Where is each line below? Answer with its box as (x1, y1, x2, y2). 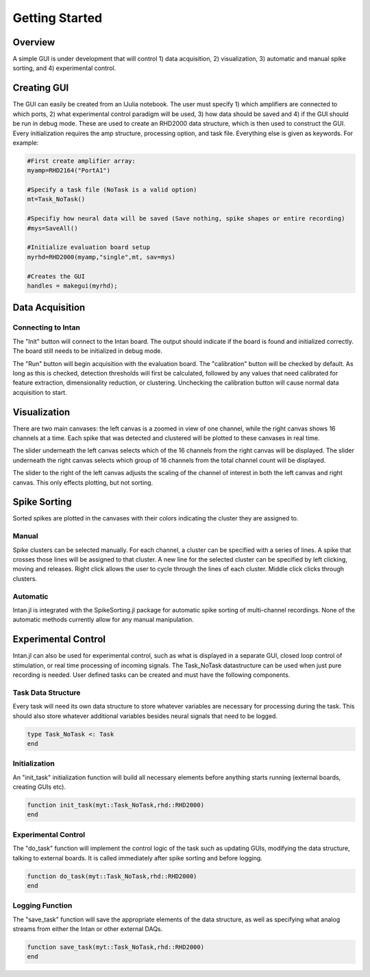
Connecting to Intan (12, 323, 80, 332)
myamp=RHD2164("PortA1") (27, 167, 111, 174)
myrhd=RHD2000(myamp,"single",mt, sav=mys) (27, 253, 176, 261)
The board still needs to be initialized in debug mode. (12, 347, 162, 355)
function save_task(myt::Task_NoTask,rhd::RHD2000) (27, 943, 205, 951)
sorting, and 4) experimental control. (12, 64, 116, 72)
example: (12, 138, 39, 147)
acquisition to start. (12, 388, 68, 396)
